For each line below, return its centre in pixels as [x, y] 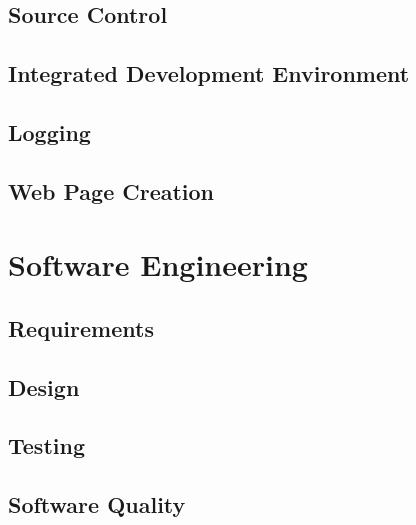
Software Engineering [158, 264]
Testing [46, 445]
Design [44, 386]
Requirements [81, 327]
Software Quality [97, 504]
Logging [49, 131]
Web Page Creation [111, 190]
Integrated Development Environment [209, 73]
